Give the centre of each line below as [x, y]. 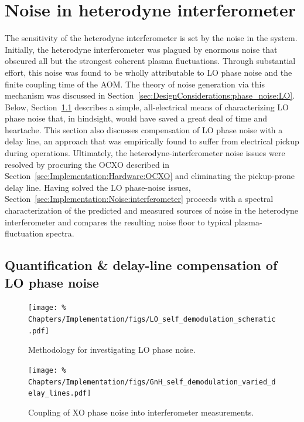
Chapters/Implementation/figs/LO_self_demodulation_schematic [152, 320]
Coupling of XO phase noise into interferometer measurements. [141, 412]
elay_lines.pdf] [60, 394]
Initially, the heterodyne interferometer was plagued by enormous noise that [141, 49]
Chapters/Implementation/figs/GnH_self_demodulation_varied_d [152, 382]
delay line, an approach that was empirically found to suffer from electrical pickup [152, 141]
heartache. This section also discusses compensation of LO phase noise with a [144, 129]
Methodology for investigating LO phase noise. [112, 350]
